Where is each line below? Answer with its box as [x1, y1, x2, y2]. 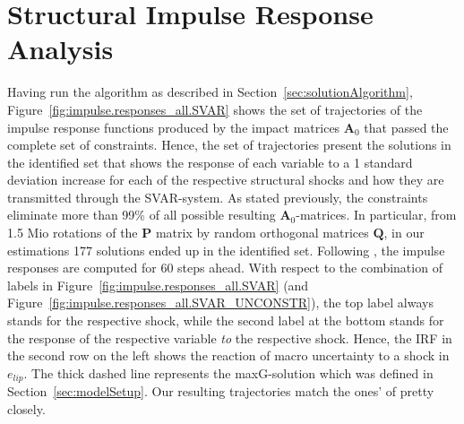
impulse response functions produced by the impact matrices [7, 117, 340, 136]
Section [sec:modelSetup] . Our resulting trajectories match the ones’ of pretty [7, 382, 434, 401]
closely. [7, 399, 46, 418]
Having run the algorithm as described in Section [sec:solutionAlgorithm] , [7, 82, 413, 101]
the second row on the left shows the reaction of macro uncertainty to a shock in [7, 346, 450, 365]
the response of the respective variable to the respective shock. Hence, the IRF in [7, 328, 452, 347]
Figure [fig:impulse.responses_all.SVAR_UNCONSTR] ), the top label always [7, 293, 434, 312]
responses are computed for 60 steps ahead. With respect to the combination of [7, 258, 443, 277]
